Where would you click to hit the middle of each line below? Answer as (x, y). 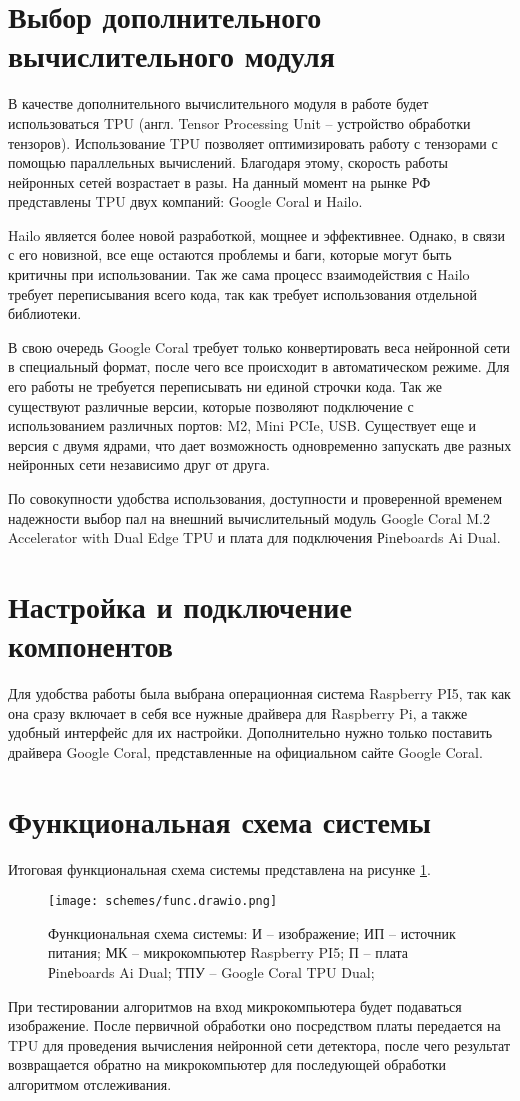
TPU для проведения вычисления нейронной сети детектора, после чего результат (259, 1044)
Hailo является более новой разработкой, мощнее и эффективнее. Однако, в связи (257, 234)
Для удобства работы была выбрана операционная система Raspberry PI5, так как (259, 693)
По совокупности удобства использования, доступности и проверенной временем (255, 498)
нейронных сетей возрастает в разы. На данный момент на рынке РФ (219, 181)
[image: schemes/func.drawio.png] (163, 901)
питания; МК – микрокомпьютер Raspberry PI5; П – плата (228, 952)
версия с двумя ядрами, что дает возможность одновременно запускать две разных (260, 444)
